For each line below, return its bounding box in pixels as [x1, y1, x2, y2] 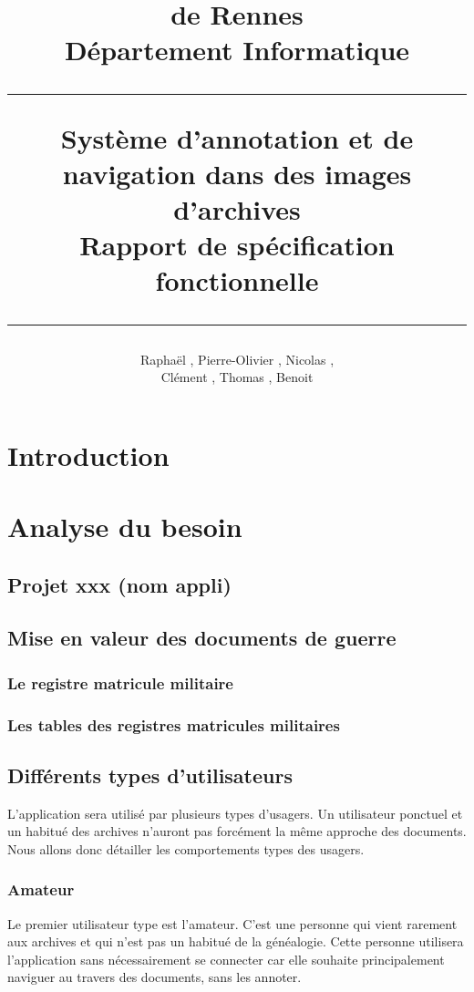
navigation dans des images [62, 154, 412, 191]
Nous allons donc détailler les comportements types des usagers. [7, 839, 365, 858]
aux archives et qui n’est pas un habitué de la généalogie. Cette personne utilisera [7, 932, 464, 951]
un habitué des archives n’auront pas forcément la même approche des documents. [7, 821, 467, 841]
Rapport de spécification [79, 226, 395, 263]
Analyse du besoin [7, 508, 242, 545]
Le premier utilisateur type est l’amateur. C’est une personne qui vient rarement [7, 914, 458, 933]
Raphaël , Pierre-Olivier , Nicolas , [139, 349, 335, 368]
